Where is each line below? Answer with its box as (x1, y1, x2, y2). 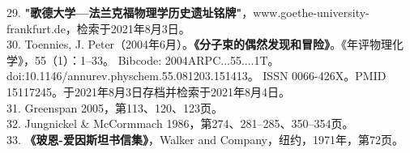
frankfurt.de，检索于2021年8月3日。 (6, 19, 190, 36)
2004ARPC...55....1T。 (164, 51, 280, 68)
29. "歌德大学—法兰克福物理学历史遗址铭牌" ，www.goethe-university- (6, 4, 369, 20)
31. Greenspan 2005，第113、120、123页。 (6, 99, 223, 116)
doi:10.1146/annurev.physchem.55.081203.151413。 (6, 67, 259, 84)
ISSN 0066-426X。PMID (263, 67, 387, 84)
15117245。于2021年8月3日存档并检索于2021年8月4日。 (6, 83, 290, 100)
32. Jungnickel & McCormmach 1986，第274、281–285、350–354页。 (6, 115, 354, 132)
